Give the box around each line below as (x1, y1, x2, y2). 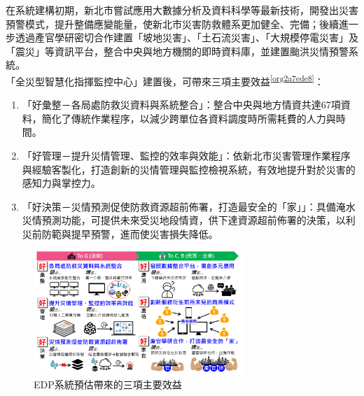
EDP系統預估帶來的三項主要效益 (34, 376, 182, 391)
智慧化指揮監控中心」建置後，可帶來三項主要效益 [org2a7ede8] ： (44, 71, 324, 88)
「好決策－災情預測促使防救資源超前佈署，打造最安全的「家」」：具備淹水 (22, 199, 356, 213)
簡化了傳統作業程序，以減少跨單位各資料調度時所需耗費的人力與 (41, 111, 336, 125)
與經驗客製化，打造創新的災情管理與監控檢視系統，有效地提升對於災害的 (22, 162, 356, 176)
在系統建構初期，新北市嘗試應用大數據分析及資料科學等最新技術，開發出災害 (6, 3, 358, 17)
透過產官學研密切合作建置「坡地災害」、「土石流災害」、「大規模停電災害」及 (15, 30, 358, 45)
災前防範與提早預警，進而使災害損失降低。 (22, 226, 218, 241)
